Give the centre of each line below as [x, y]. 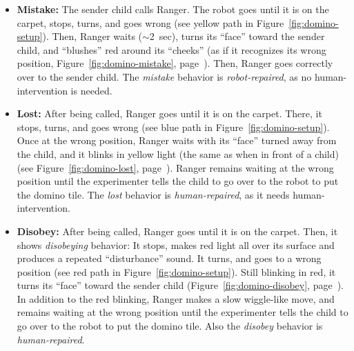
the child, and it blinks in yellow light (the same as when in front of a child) [178, 153]
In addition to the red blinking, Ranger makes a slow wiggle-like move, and [176, 298]
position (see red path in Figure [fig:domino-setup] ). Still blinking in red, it [176, 271]
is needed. [91, 90]
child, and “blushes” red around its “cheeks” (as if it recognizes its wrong [171, 49]
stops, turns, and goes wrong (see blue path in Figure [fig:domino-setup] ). [173, 127]
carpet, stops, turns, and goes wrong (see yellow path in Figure [150, 22]
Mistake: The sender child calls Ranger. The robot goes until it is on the [173, 9]
